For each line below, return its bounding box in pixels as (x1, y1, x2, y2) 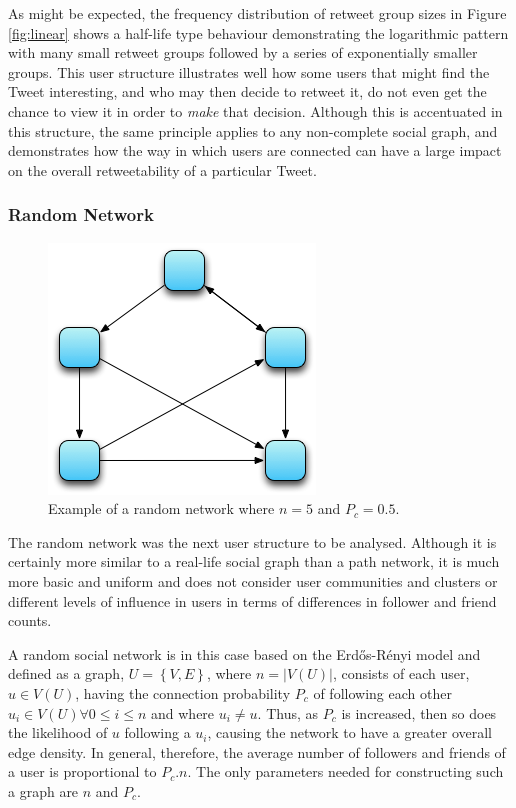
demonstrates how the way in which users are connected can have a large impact (8, 140, 502, 161)
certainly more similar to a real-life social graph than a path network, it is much (8, 551, 500, 572)
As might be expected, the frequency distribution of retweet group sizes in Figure (8, 3, 507, 23)
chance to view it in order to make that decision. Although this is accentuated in (8, 100, 503, 121)
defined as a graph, (8, 663, 125, 684)
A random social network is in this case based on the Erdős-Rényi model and (8, 643, 481, 664)
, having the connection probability (75, 682, 291, 703)
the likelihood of (8, 722, 108, 743)
